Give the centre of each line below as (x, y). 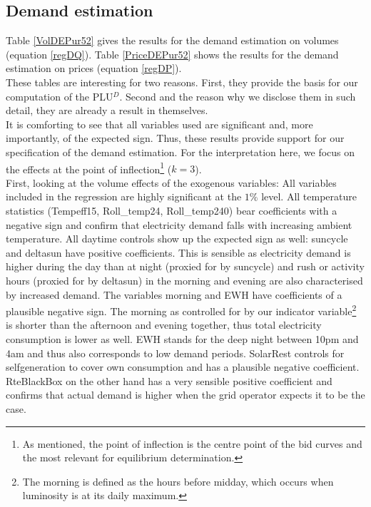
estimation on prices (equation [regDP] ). (94, 68)
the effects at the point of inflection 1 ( (89, 168)
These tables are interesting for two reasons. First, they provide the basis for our (182, 82)
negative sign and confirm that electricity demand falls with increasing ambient (179, 224)
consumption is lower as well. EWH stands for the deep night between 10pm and (182, 338)
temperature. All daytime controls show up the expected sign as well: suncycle (177, 239)
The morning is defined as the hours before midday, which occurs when (178, 481)
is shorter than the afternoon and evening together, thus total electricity (164, 325)
